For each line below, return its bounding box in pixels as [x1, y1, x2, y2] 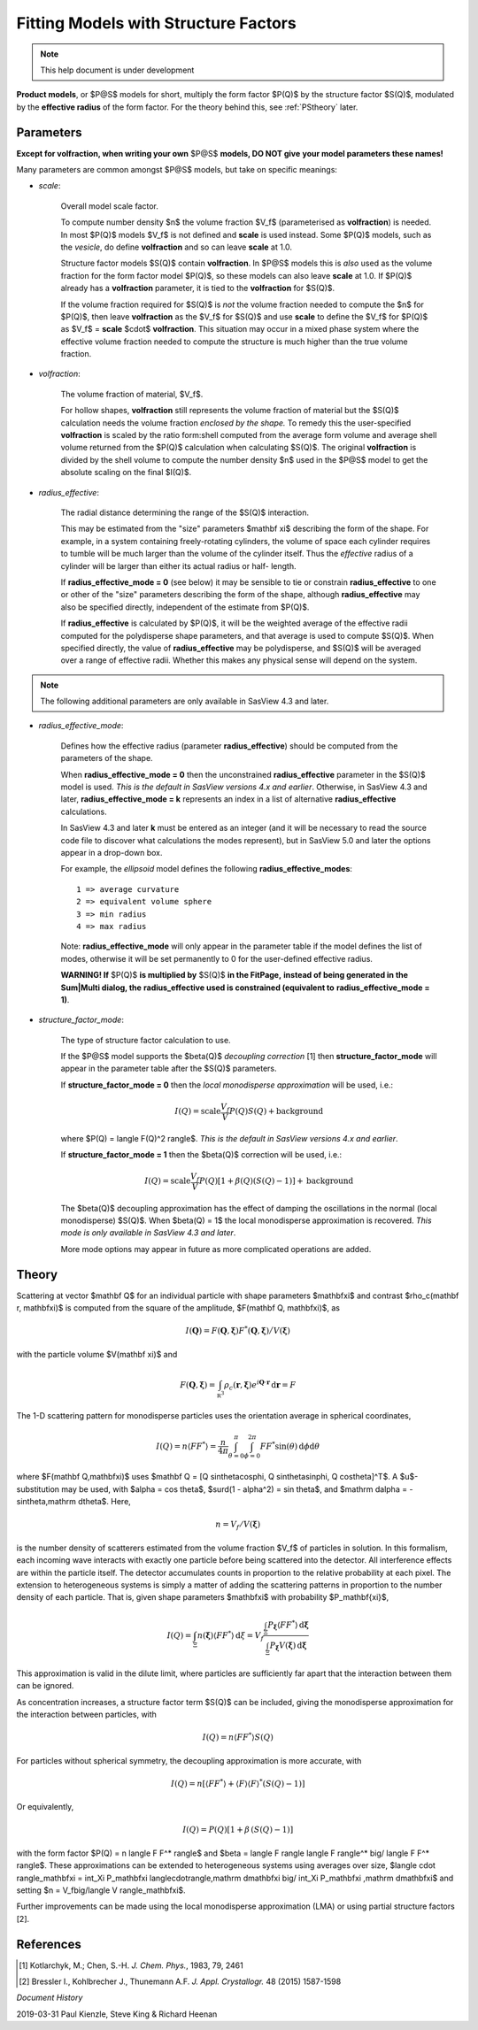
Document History [16, 1992, 83, 2003]
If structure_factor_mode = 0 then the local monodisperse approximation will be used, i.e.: [60, 1080, 394, 1090]
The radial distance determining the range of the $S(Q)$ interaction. [60, 507, 310, 518]
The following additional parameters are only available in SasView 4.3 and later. [40, 696, 329, 707]
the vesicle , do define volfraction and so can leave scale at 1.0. [60, 242, 292, 252]
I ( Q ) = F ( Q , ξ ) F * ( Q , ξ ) [185, 1324, 270, 1336]
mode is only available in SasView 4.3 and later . [60, 1227, 236, 1238]
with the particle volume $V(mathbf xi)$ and [16, 1349, 178, 1359]
